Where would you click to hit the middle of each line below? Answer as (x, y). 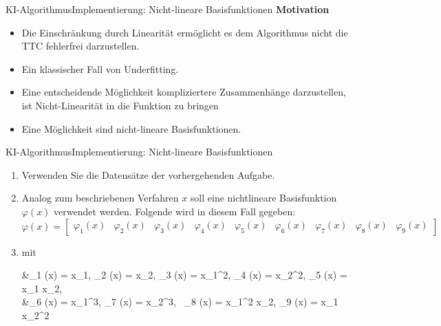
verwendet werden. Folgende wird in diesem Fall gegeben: (175, 211)
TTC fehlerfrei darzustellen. (80, 46)
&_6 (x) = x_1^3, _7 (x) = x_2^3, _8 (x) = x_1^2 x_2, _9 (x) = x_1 (180, 302)
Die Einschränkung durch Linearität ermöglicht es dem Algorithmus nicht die (185, 32)
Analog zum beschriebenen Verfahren (100, 198)
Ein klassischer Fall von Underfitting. (100, 68)
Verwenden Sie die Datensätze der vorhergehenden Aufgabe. (148, 174)
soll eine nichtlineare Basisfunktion (263, 198)
